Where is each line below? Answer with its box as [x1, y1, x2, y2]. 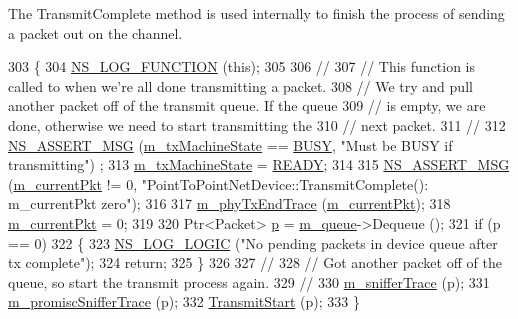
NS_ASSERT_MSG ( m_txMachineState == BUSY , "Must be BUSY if [8, 134, 453, 155]
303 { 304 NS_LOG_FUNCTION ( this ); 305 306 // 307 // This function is [8, 56, 476, 77]
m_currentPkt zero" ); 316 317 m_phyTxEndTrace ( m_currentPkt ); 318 [8, 193, 451, 214]
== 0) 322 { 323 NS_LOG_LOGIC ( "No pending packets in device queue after [8, 232, 498, 253]
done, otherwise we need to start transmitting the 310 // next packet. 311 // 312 [8, 114, 506, 135]
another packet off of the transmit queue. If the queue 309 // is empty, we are [8, 95, 486, 116]
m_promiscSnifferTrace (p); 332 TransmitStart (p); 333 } [8, 291, 360, 312]
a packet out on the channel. [8, 22, 183, 43]
